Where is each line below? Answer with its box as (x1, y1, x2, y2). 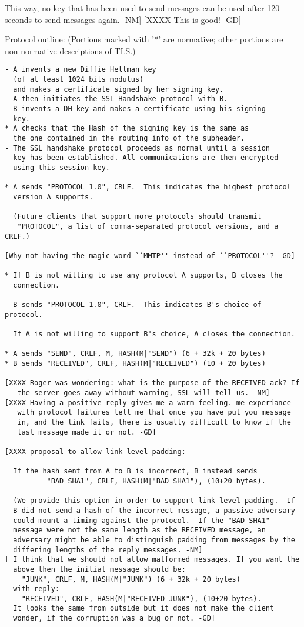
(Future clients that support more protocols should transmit (13, 212, 262, 221)
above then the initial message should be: (13, 565, 186, 573)
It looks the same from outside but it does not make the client (13, 604, 275, 613)
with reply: (13, 585, 60, 593)
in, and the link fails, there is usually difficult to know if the (17, 418, 291, 426)
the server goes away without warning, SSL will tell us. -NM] (17, 389, 270, 398)
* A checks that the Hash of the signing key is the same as (5, 124, 249, 133)
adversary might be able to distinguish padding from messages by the (13, 535, 295, 544)
